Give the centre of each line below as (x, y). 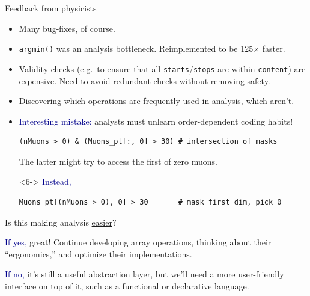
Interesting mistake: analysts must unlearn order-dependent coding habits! (156, 121)
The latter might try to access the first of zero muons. (118, 161)
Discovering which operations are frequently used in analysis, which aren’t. (157, 101)
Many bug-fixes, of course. (67, 28)
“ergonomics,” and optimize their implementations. (99, 254)
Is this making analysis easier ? (61, 222)
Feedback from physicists (51, 8)
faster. (274, 48)
